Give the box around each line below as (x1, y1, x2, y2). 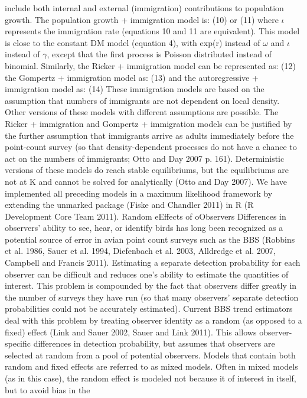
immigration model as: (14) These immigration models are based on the (5, 83, 264, 95)
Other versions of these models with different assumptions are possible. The (5, 106, 279, 118)
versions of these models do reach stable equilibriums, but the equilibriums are (5, 164, 289, 176)
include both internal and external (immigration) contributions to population (5, 2, 284, 14)
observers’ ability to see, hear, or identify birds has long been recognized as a (5, 221, 283, 234)
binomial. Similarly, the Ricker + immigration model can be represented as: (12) (5, 59, 296, 71)
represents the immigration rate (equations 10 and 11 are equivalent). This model (5, 25, 300, 37)
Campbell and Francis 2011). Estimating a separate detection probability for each (5, 256, 301, 269)
